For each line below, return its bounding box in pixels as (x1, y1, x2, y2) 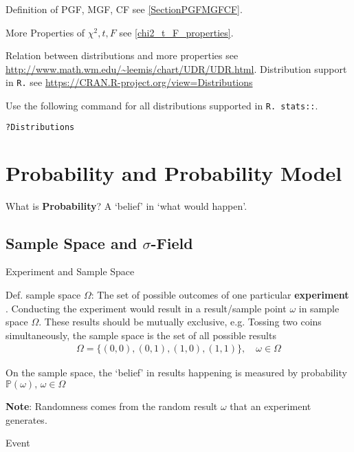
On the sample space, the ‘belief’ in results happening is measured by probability (5, 365, 347, 380)
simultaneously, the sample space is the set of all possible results (5, 327, 276, 342)
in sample (298, 301, 340, 315)
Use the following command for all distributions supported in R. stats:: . (5, 98, 318, 113)
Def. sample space (5, 288, 81, 302)
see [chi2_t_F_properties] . (119, 25, 234, 39)
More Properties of (5, 25, 85, 39)
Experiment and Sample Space (5, 264, 135, 279)
